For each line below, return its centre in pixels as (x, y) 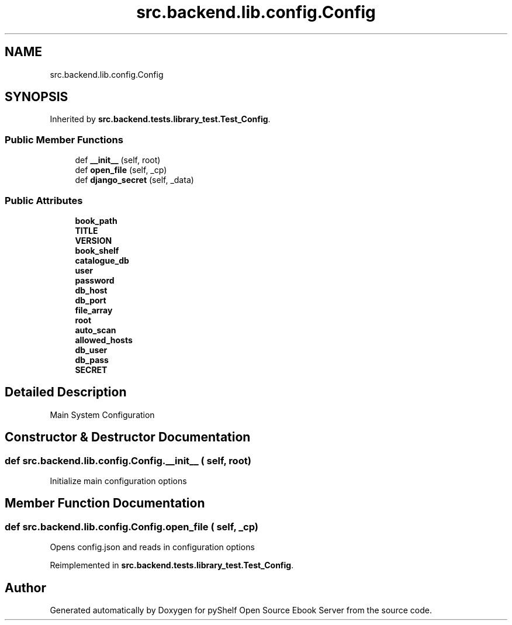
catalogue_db (102, 260)
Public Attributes (44, 200)
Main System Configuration (102, 415)
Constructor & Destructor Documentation (128, 437)
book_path (96, 220)
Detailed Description (66, 392)
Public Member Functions (64, 139)
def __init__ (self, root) (118, 160)
